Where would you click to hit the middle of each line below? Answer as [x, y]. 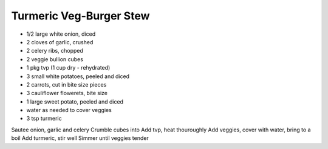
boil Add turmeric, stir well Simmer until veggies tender [80, 138]
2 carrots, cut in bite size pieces [67, 84]
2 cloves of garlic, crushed [60, 42]
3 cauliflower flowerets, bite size [67, 93]
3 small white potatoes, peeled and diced [78, 76]
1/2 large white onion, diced [61, 34]
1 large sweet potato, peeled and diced [75, 101]
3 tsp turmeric [44, 119]
